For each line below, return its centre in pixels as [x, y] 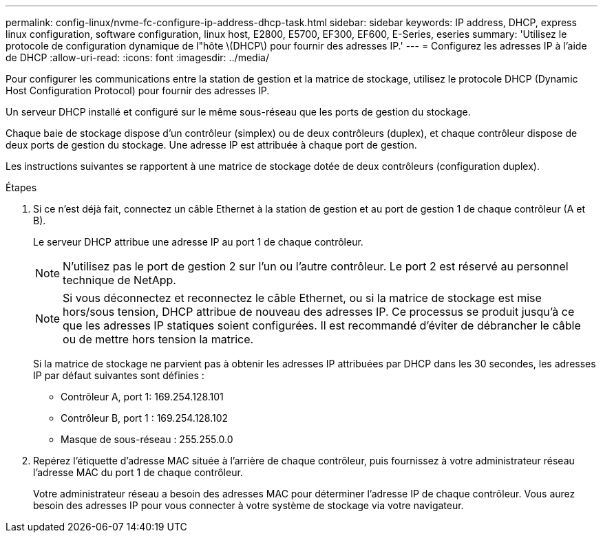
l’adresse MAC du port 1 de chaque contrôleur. [138, 472]
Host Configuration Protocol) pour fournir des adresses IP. [138, 90]
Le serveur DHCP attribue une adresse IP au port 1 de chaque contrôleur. [198, 242]
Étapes [21, 187]
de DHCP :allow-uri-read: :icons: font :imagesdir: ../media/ [137, 57]
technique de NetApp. [119, 280]
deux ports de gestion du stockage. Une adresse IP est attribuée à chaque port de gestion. [211, 145]
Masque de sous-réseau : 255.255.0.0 [147, 439]
